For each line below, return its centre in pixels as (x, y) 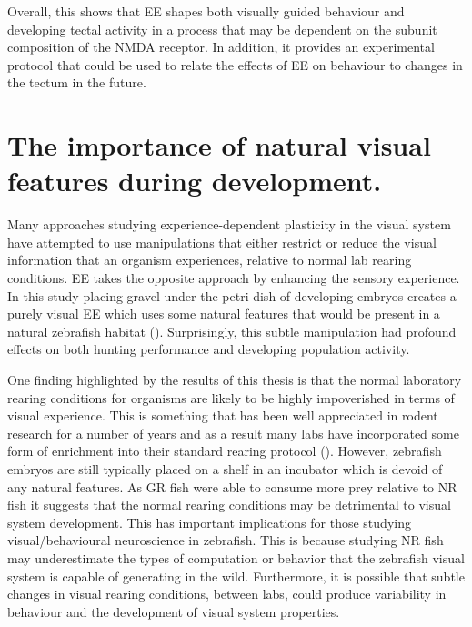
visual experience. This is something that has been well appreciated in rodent (223, 415)
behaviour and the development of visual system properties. (174, 611)
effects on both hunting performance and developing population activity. (209, 349)
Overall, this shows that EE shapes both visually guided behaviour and (206, 11)
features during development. (195, 181)
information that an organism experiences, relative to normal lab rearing (210, 260)
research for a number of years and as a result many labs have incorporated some (233, 433)
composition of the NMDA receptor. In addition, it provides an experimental (221, 47)
